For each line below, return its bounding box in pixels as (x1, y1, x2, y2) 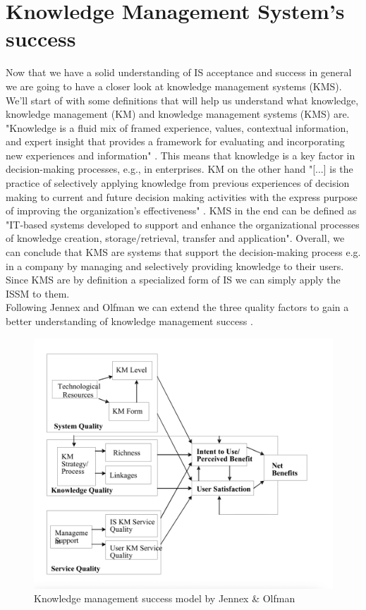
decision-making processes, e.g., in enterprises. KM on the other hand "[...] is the (6, 161, 353, 176)
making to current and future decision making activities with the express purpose (6, 189, 358, 204)
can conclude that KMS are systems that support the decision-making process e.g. (6, 245, 361, 260)
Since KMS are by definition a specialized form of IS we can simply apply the (6, 272, 341, 287)
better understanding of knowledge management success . (6, 314, 253, 328)
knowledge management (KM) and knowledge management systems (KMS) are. (6, 106, 350, 121)
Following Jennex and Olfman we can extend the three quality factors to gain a (6, 300, 349, 315)
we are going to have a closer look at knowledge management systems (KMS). (6, 78, 342, 93)
